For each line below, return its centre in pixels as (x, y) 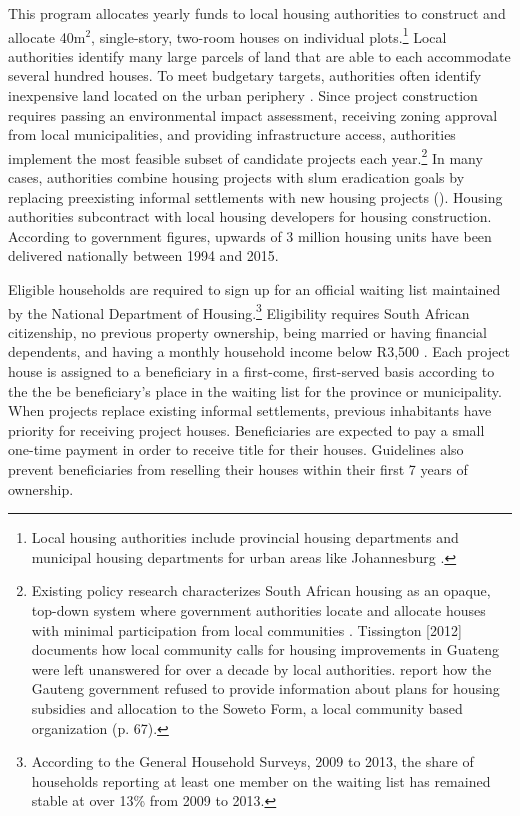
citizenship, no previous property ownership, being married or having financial (247, 331)
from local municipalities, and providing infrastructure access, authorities (232, 134)
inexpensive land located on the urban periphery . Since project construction (243, 95)
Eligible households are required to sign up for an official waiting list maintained (254, 289)
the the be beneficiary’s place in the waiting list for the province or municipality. (255, 390)
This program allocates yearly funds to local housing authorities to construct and (257, 13)
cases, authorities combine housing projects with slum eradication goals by (236, 177)
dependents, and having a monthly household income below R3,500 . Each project (259, 351)
